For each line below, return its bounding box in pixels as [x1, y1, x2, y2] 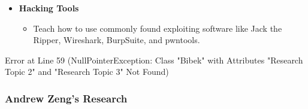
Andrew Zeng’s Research [5, 90, 128, 105]
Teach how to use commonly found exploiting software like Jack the [33, 22, 282, 34]
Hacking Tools [19, 2, 79, 14]
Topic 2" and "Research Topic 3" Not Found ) [5, 65, 169, 78]
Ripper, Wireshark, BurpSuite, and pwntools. [33, 34, 200, 46]
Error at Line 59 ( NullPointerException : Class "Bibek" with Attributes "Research [5, 53, 303, 66]
